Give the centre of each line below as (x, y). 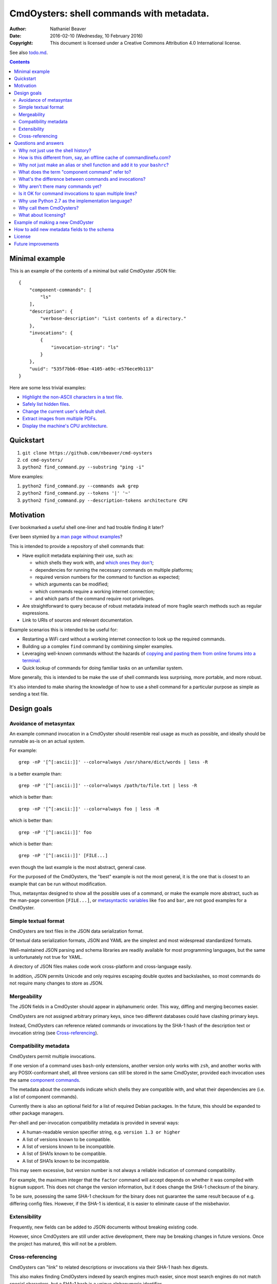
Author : (18, 29)
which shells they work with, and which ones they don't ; (94, 563)
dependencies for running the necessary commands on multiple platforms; (114, 570)
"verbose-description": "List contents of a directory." (113, 319)
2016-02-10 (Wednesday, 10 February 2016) (96, 35)
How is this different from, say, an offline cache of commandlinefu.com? (95, 158)
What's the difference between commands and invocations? (82, 179)
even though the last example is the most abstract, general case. (78, 867)
